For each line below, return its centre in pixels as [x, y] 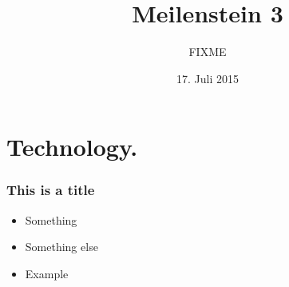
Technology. [72, 147]
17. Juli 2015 [208, 78]
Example [47, 273]
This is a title [51, 190]
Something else [61, 247]
